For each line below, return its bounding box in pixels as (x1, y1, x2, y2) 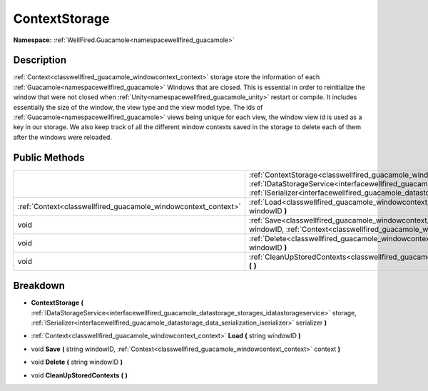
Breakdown (13, 280, 66, 292)
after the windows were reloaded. (13, 133, 112, 141)
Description (13, 54, 67, 66)
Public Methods (13, 151, 85, 163)
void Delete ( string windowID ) (31, 357, 123, 367)
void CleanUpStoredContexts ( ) (31, 371, 128, 380)
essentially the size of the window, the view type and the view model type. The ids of (13, 103, 263, 111)
